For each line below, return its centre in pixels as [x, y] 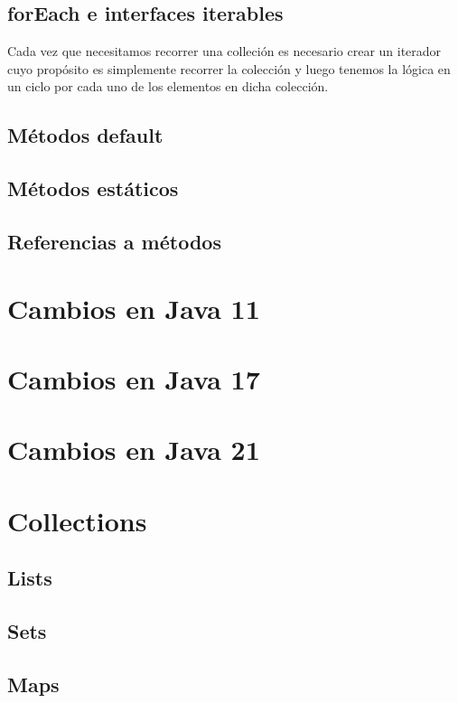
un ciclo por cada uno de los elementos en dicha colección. [168, 86]
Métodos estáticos [93, 188]
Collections [77, 520]
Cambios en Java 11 [134, 308]
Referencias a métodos [114, 241]
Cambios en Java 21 [134, 450]
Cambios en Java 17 [134, 378]
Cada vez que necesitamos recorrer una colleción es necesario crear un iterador [224, 51]
